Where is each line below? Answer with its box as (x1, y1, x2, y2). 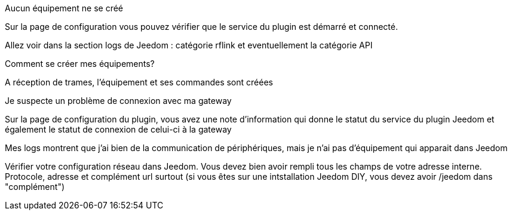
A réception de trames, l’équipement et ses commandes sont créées (5, 77, 273, 87)
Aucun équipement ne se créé (5, 3, 123, 13)
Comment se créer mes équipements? (5, 59, 155, 69)
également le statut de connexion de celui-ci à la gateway (5, 124, 232, 134)
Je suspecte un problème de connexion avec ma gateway (5, 96, 232, 106)
